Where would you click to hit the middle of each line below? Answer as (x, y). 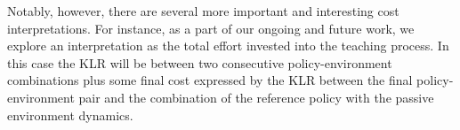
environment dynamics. (70, 115)
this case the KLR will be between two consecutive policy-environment (200, 62)
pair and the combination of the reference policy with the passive (256, 97)
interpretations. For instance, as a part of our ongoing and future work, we (211, 28)
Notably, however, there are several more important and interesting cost (203, 11)
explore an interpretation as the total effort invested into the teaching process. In (228, 46)
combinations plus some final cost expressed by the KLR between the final (210, 80)
